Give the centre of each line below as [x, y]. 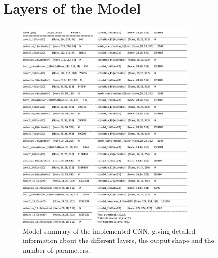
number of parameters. [56, 250]
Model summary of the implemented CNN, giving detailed [109, 231]
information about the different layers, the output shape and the [118, 240]
